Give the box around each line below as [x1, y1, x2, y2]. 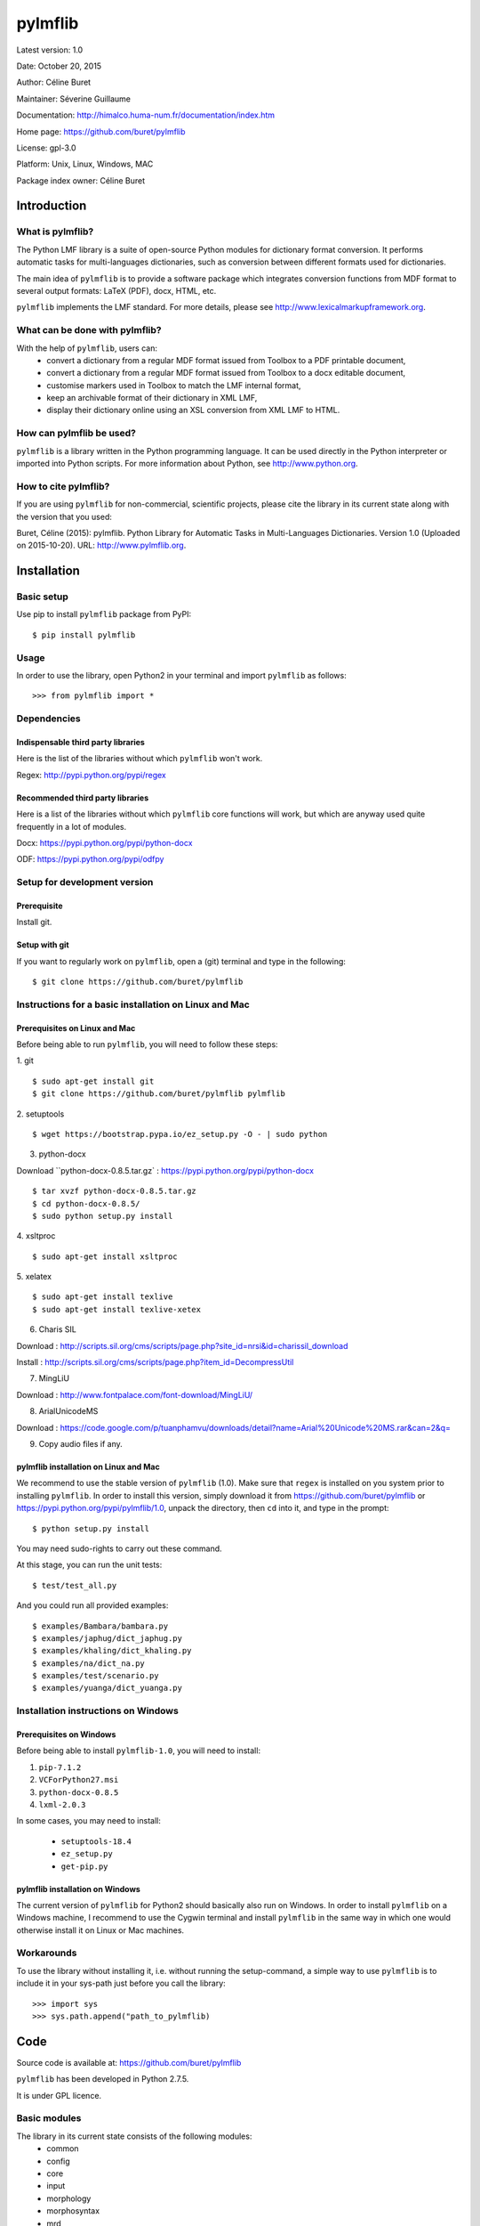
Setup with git [16, 939, 70, 950]
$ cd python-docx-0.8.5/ [32, 1198, 140, 1208]
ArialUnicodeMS [38, 1406, 99, 1417]
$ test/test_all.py [32, 1580, 117, 1590]
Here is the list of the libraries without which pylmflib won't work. [16, 753, 263, 764]
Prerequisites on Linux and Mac [16, 1022, 136, 1033]
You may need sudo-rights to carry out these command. [16, 1543, 222, 1554]
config [46, 2156, 70, 2166]
